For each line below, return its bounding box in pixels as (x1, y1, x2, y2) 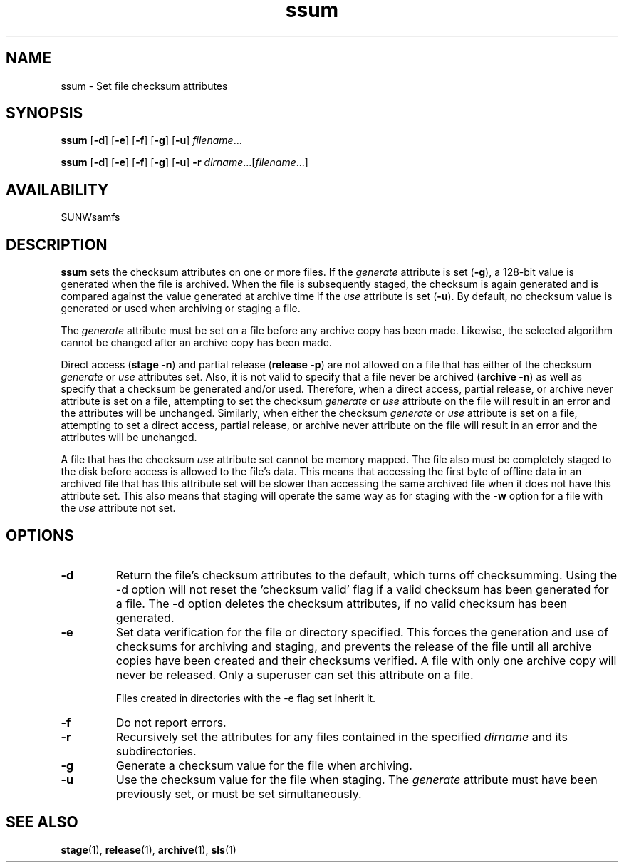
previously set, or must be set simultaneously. (115, 786, 362, 801)
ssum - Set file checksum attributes (61, 79, 228, 92)
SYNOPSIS (6, 104, 83, 123)
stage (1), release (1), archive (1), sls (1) (61, 843, 236, 856)
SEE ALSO (6, 813, 78, 832)
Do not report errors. (115, 715, 227, 730)
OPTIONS (6, 526, 74, 544)
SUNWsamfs (61, 211, 120, 224)
